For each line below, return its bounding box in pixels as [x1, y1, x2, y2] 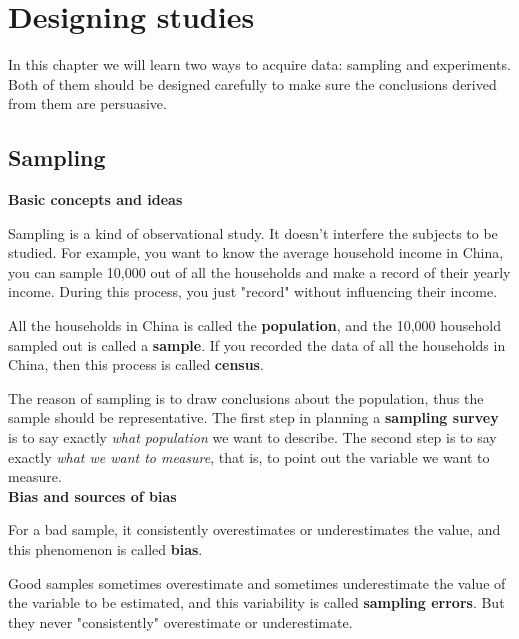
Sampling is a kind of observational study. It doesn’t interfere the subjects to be [8, 222, 498, 243]
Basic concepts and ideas [8, 189, 183, 210]
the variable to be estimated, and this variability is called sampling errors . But [8, 592, 505, 613]
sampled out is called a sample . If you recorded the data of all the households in [8, 334, 506, 355]
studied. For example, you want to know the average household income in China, [8, 242, 504, 263]
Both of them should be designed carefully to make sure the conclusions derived [8, 73, 497, 94]
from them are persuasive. [8, 93, 167, 114]
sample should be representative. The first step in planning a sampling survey [8, 407, 499, 428]
